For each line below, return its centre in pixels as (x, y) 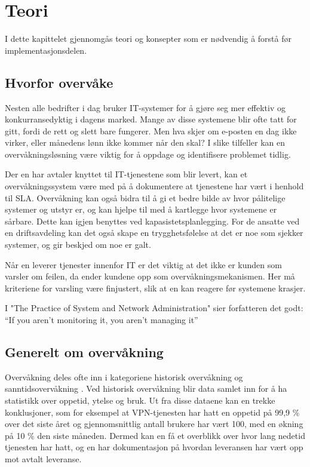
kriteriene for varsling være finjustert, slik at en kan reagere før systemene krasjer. (155, 288)
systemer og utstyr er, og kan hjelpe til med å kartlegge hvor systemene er (141, 209)
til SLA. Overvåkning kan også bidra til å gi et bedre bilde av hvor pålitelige (145, 197)
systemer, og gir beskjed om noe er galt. (78, 245)
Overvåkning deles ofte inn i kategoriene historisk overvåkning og (124, 377)
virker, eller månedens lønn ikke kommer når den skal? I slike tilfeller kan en (145, 142)
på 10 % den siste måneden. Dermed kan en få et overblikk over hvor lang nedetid (155, 435)
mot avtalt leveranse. (43, 458)
